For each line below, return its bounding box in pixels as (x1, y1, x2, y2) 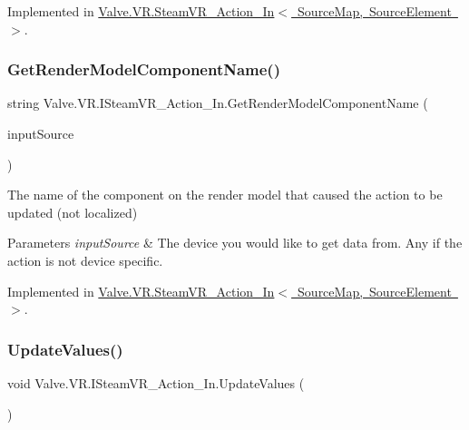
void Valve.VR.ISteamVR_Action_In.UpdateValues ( (7, 373, 305, 392)
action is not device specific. (7, 250, 163, 269)
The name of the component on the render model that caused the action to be (7, 185, 443, 204)
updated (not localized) (7, 202, 138, 221)
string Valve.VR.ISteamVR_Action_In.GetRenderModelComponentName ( (7, 93, 428, 112)
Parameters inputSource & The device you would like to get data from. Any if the (7, 233, 463, 252)
